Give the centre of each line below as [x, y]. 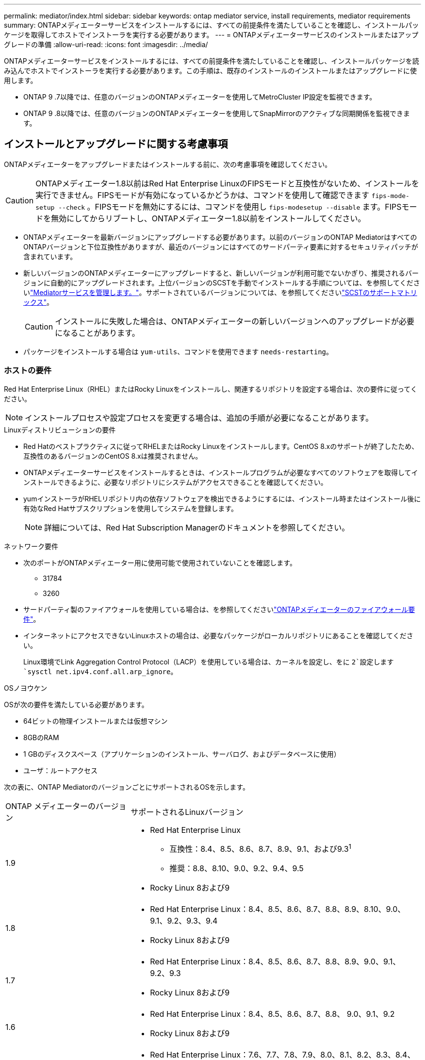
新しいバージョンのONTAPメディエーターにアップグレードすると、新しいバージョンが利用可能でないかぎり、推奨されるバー [221, 273]
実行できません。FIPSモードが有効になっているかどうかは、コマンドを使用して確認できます [203, 195]
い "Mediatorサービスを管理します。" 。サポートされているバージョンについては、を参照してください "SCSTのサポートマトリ [220, 292]
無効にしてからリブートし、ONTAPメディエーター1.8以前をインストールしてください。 [208, 218]
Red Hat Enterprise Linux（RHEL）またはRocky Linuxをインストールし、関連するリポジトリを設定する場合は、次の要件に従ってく [211, 389]
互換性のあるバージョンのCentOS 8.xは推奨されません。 [113, 456]
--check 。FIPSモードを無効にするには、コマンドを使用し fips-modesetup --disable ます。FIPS [230, 207]
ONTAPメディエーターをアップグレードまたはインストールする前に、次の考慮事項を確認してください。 [168, 164]
